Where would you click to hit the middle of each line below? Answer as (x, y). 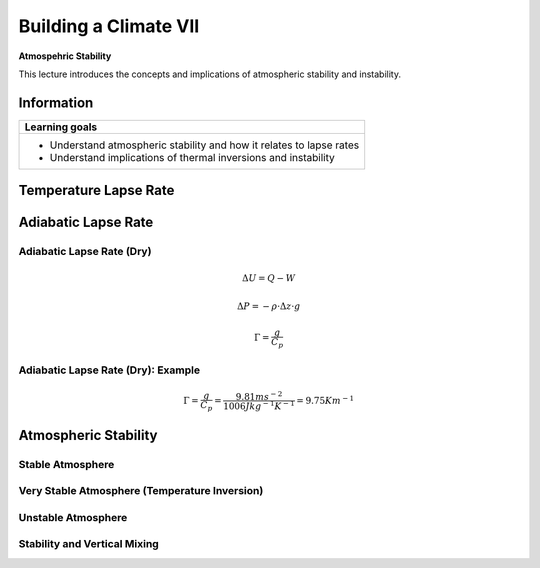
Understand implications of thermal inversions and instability (192, 157)
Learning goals (61, 127)
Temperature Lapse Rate (96, 190)
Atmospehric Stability (65, 56)
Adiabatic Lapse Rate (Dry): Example (109, 370)
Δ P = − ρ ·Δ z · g (268, 306)
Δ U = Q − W (268, 278)
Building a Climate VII (109, 26)
